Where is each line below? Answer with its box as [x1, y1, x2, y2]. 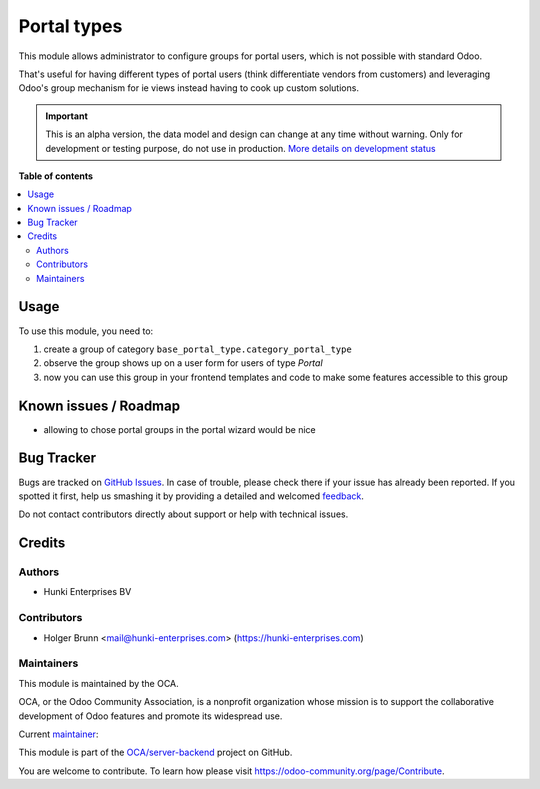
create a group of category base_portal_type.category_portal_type [43, 343, 352, 355]
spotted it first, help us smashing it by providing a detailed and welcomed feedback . [18, 490, 365, 502]
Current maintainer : [18, 728, 99, 740]
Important [45, 110, 89, 122]
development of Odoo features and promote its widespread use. [18, 710, 283, 722]
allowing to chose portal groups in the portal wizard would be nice [43, 423, 316, 435]
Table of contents [18, 170, 94, 182]
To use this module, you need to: [18, 325, 154, 337]
